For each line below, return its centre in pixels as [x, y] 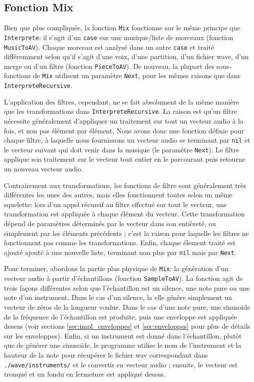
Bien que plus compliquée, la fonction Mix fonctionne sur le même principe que [122, 28]
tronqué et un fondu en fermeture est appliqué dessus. [85, 374]
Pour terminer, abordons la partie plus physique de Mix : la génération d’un [116, 268]
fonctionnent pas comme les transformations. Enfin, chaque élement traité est [120, 243]
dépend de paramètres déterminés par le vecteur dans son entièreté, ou [110, 223]
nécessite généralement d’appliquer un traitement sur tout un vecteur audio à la [124, 120]
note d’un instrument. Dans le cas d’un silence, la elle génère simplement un [118, 297]
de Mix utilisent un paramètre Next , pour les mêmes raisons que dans [137, 75]
